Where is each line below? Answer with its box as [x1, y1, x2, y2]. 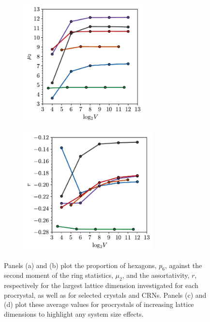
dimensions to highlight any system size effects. [4, 308, 144, 319]
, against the [165, 260, 202, 270]
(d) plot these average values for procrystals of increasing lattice [4, 299, 194, 309]
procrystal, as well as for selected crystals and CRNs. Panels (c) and [4, 289, 207, 300]
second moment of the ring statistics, [4, 270, 113, 280]
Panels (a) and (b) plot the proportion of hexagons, [4, 260, 157, 270]
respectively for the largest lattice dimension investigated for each [4, 280, 198, 290]
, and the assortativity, [122, 270, 190, 280]
